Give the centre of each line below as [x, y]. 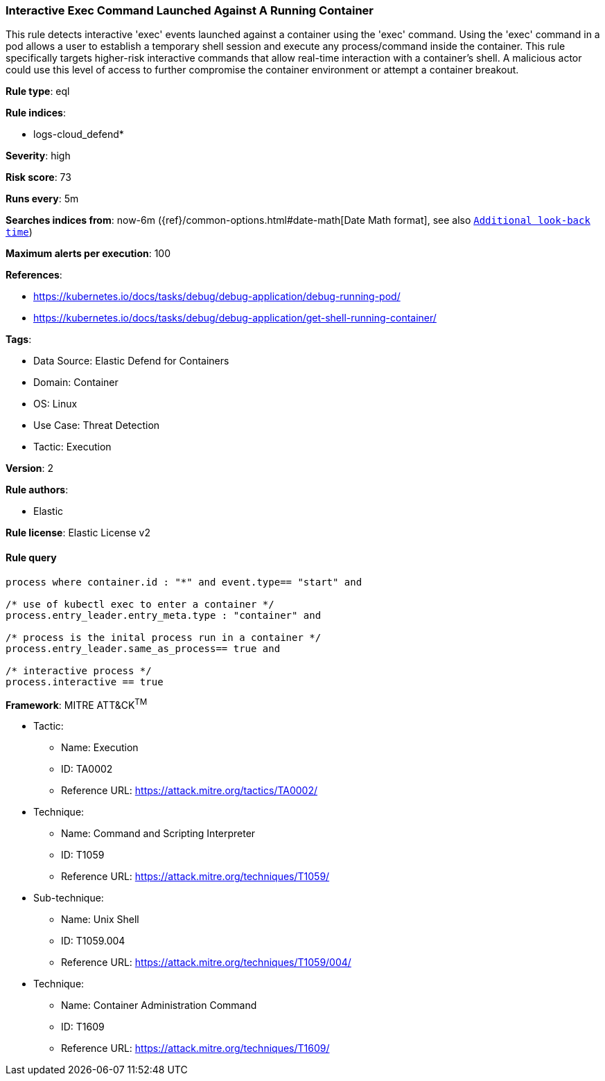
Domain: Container [76, 383]
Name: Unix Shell [100, 920]
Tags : [19, 340]
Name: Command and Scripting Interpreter [158, 834]
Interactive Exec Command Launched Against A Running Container [190, 10]
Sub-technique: [69, 898]
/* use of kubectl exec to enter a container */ [140, 604]
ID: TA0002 [87, 769]
